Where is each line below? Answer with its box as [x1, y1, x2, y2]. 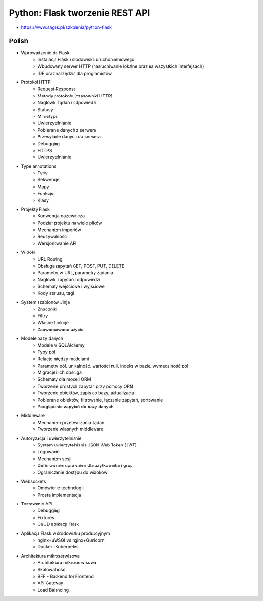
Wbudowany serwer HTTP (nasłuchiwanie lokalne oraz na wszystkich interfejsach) [38, 63, 204, 69]
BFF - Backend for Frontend [38, 573, 94, 579]
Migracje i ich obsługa [38, 369, 82, 375]
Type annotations [21, 163, 56, 169]
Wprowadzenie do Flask [21, 50, 70, 56]
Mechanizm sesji [38, 456, 72, 462]
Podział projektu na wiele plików [38, 220, 102, 226]
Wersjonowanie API [38, 240, 77, 246]
